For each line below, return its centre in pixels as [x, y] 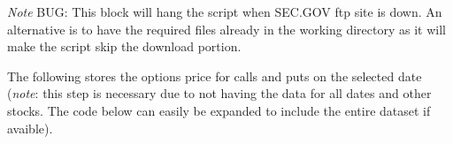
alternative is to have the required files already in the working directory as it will [226, 29]
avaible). [30, 128]
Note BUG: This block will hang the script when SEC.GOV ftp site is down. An [225, 11]
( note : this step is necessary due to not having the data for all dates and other [219, 93]
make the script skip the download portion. [124, 46]
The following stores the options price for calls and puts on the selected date [215, 76]
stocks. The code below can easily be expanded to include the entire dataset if [219, 110]
